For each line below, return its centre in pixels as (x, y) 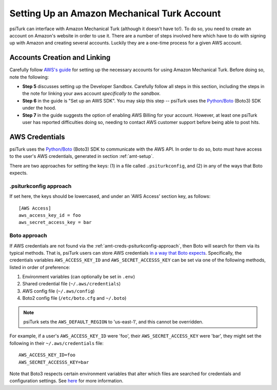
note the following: (29, 77)
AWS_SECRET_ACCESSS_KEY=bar (54, 362)
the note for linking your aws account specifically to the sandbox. (92, 94)
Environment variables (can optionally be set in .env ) (79, 277)
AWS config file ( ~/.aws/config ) (58, 291)
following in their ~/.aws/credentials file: (56, 343)
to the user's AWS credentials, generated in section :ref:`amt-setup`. (82, 156)
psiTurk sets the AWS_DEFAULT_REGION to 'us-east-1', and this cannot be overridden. (113, 322)
